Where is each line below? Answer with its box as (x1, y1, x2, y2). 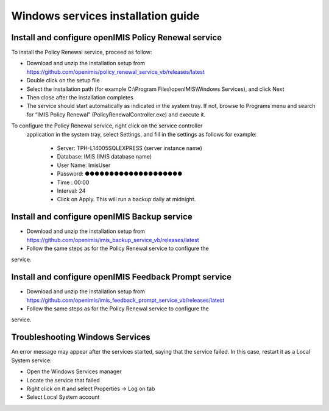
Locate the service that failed (26, 376, 100, 384)
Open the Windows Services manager (26, 368, 122, 375)
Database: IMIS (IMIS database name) (57, 153, 152, 160)
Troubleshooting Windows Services (11, 332, 150, 343)
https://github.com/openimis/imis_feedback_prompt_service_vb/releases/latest (26, 296, 225, 304)
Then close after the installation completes (26, 94, 133, 101)
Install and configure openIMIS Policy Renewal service (11, 32, 222, 43)
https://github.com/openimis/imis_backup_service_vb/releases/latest (26, 236, 199, 243)
